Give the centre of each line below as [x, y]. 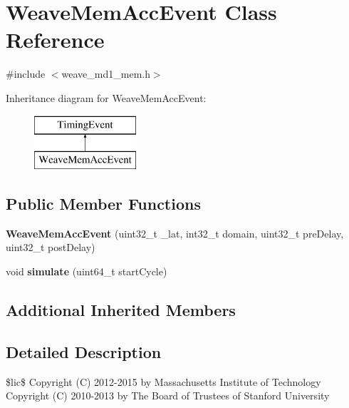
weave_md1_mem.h [106, 74]
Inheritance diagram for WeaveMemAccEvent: [106, 97]
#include [26, 74]
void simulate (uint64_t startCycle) [87, 271]
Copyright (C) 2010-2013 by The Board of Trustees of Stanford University [168, 396]
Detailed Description [84, 351]
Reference [55, 40]
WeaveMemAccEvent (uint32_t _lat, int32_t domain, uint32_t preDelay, [175, 233]
